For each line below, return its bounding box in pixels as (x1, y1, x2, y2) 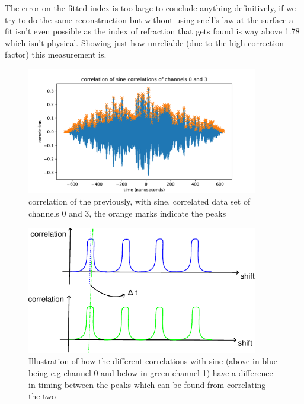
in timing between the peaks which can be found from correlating (28, 378, 266, 390)
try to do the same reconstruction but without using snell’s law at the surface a (5, 13, 294, 26)
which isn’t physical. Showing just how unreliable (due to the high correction (5, 36, 284, 49)
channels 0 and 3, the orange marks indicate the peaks (28, 206, 226, 219)
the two (28, 390, 56, 402)
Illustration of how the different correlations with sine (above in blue (28, 355, 278, 367)
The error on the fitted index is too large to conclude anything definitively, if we (5, 2, 296, 14)
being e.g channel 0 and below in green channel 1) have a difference (28, 366, 273, 378)
